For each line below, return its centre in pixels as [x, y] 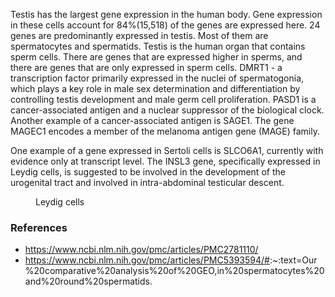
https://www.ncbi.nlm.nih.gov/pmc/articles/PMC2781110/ [141, 250]
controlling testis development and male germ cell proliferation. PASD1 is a [163, 99]
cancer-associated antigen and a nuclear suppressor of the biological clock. [167, 110]
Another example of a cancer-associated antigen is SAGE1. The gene [152, 120]
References [39, 227]
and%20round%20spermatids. [88, 281]
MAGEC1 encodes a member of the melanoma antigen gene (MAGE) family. [165, 131]
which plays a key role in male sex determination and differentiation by [155, 88]
